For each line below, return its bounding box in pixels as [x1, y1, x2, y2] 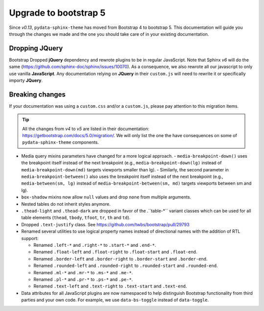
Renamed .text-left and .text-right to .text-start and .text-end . [33, 283, 187, 289]
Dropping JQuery [9, 44, 63, 52]
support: [21, 235, 39, 241]
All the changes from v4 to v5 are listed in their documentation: [22, 125, 150, 132]
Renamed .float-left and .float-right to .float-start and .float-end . [33, 249, 198, 255]
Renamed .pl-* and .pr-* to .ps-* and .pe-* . [33, 276, 133, 282]
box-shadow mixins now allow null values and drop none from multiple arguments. [21, 194, 192, 200]
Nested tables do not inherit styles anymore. [21, 201, 111, 207]
